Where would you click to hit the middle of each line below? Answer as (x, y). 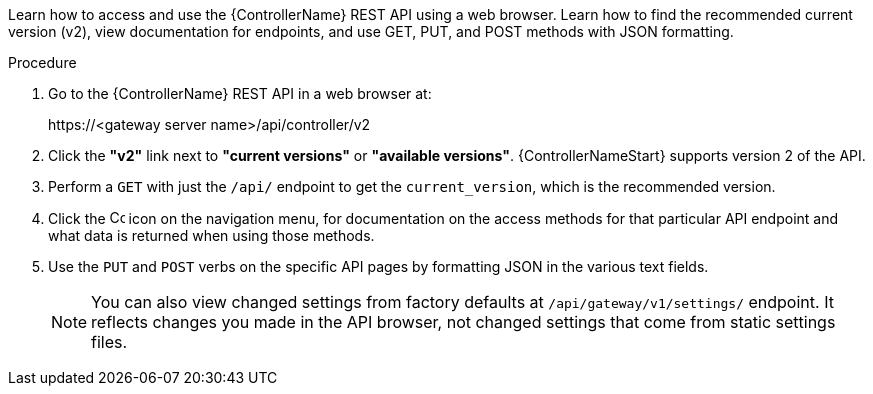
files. (109, 342)
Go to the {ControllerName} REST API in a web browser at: (240, 93)
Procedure (42, 62)
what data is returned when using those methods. (211, 235)
